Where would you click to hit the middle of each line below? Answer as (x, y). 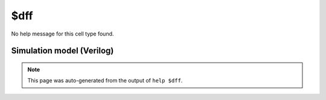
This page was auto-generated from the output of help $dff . (105, 81)
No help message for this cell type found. (62, 34)
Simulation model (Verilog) (62, 51)
